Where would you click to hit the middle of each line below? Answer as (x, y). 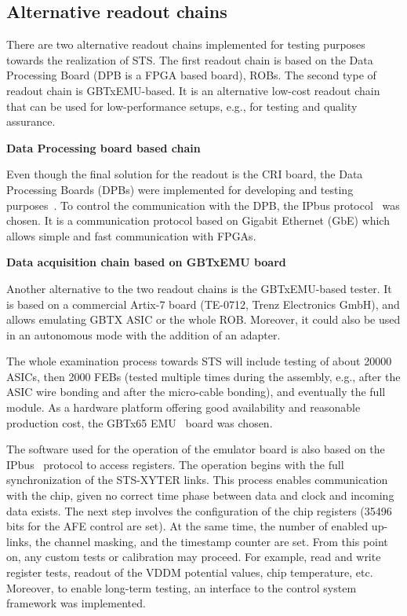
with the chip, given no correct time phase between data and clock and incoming (200, 495)
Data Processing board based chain (104, 147)
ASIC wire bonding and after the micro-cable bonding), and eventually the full (196, 392)
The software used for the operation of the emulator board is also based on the (196, 449)
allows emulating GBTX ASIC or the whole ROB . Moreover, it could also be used (203, 319)
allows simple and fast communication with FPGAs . (131, 235)
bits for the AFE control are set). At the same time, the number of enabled (187, 526)
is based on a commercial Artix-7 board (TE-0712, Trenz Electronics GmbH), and (203, 304)
